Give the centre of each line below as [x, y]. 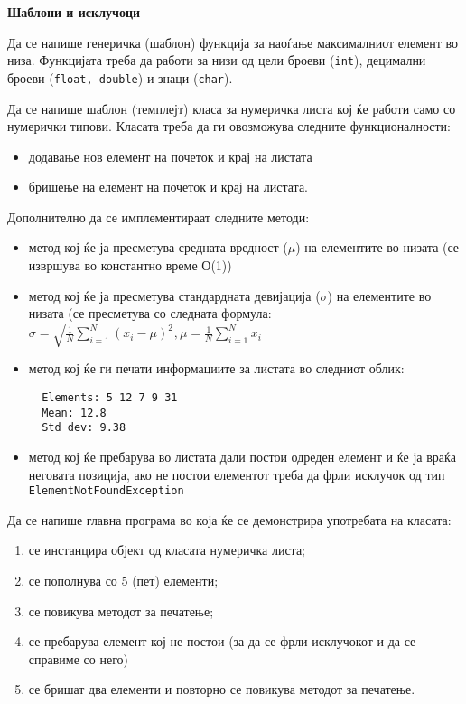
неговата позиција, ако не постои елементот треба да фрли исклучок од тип [237, 474]
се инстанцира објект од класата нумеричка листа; [167, 550]
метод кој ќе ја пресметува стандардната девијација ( [174, 295]
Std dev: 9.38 [84, 428]
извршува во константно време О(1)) [130, 265]
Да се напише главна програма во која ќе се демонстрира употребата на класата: [229, 519]
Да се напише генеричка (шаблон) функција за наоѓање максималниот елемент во [233, 42]
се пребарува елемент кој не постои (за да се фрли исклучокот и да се [222, 641]
